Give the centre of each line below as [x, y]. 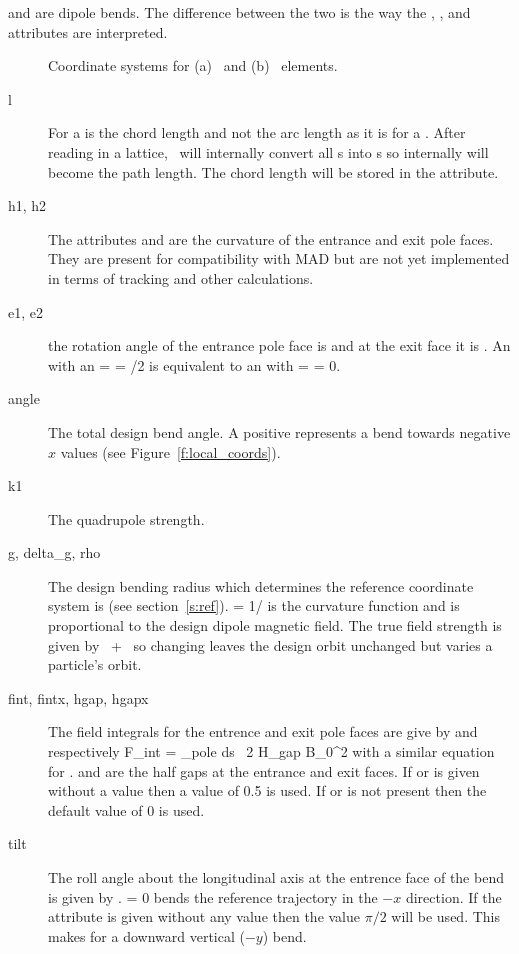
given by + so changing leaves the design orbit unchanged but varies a [270, 644]
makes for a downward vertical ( [146, 935]
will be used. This [445, 916]
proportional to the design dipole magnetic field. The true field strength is [275, 625]
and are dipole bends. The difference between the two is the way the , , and [239, 12]
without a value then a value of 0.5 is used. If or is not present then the [267, 790]
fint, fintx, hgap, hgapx [78, 697]
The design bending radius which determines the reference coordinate [261, 585]
